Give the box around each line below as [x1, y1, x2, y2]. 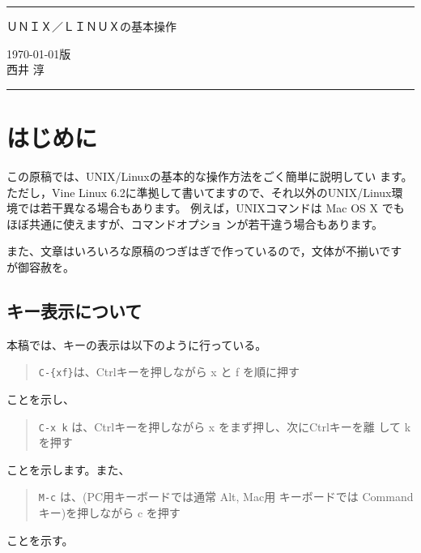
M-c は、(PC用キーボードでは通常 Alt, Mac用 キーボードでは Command [38, 488, 414, 505]
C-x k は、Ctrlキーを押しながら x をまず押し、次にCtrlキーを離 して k [38, 418, 411, 435]
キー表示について [6, 298, 142, 323]
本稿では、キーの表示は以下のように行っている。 [6, 336, 267, 353]
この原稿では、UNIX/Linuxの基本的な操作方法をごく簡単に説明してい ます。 [6, 167, 413, 184]
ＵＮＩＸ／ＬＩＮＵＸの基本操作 [6, 18, 176, 34]
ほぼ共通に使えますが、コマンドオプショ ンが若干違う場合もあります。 [6, 215, 383, 232]
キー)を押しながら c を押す [38, 504, 181, 521]
